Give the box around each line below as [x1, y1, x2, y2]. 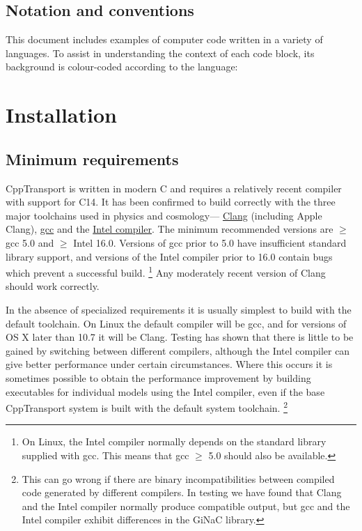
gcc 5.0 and [6, 235, 54, 249]
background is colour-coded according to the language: [6, 59, 238, 74]
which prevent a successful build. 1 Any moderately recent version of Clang [6, 263, 326, 279]
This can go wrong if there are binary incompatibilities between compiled [22, 471, 335, 486]
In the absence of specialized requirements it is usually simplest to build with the [6, 302, 352, 316]
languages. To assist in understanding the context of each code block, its [6, 45, 315, 60]
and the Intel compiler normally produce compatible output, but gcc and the [22, 498, 350, 513]
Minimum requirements [6, 148, 179, 169]
